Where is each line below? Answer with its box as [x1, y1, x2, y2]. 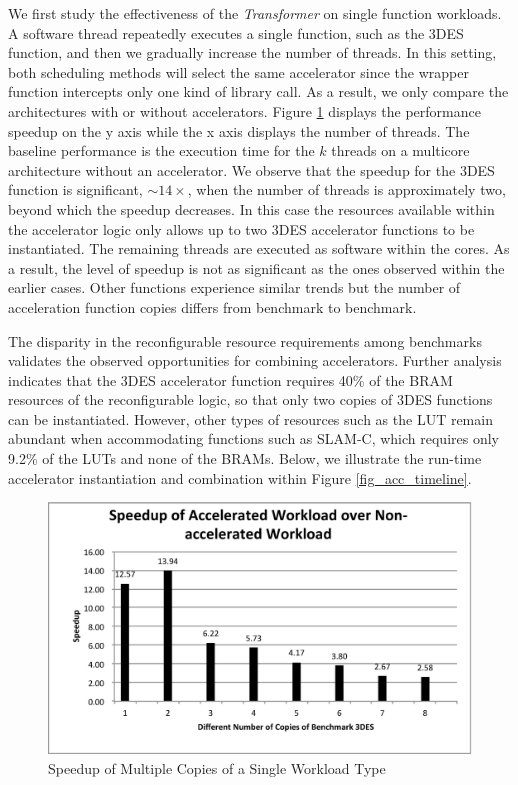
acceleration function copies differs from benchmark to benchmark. [8, 296, 417, 317]
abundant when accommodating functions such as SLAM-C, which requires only [8, 428, 499, 449]
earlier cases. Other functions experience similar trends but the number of [8, 277, 461, 298]
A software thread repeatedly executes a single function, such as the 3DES [8, 22, 464, 43]
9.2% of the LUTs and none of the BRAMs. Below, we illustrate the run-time [8, 448, 482, 469]
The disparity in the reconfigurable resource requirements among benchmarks [8, 330, 482, 351]
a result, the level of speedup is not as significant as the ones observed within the [8, 257, 505, 278]
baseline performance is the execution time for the [8, 140, 315, 161]
